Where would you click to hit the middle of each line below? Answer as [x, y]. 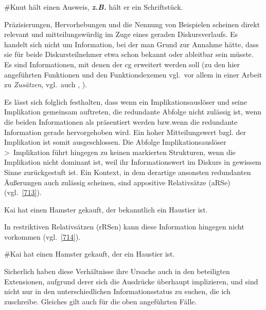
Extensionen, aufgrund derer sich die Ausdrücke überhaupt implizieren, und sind [131, 281]
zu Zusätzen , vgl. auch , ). [46, 84]
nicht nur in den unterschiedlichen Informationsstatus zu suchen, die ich [117, 291]
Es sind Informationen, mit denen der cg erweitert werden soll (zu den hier [122, 64]
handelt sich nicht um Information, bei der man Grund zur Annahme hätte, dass [131, 44]
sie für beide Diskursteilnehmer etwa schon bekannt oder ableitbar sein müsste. [129, 54]
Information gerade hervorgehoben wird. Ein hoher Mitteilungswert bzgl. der [125, 132]
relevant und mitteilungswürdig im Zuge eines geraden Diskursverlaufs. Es [121, 34]
